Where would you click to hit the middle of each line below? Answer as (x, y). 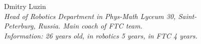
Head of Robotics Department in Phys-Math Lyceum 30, (90, 16)
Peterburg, (20, 26)
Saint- (187, 16)
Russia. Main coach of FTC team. (90, 26)
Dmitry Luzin (25, 6)
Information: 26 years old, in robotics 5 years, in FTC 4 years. (101, 35)
